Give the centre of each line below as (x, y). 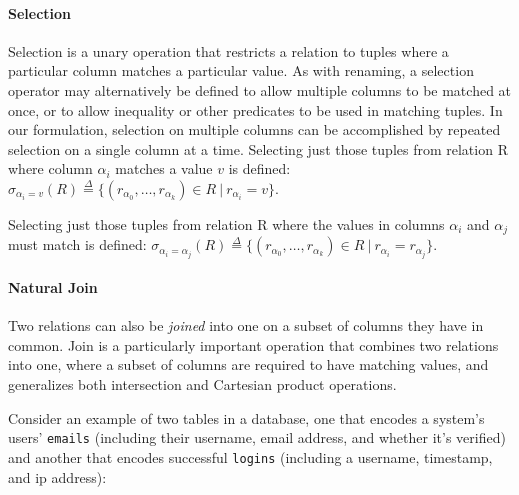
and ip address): (57, 476)
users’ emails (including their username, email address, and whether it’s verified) (257, 437)
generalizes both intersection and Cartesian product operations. (202, 384)
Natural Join (53, 287)
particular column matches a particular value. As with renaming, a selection (241, 70)
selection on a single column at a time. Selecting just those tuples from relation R (258, 148)
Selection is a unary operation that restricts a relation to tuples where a (228, 50)
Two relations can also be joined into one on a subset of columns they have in (246, 325)
